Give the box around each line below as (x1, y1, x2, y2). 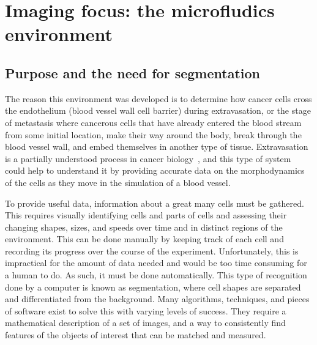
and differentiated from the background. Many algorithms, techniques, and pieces (5, 292, 310, 305)
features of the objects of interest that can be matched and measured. (5, 328, 266, 341)
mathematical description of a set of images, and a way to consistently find (5, 316, 286, 329)
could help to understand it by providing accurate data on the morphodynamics (5, 164, 305, 177)
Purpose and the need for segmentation (5, 63, 260, 82)
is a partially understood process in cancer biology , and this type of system (5, 152, 291, 165)
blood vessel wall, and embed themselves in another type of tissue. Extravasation (5, 140, 308, 153)
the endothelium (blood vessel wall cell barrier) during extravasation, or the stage (5, 104, 311, 117)
